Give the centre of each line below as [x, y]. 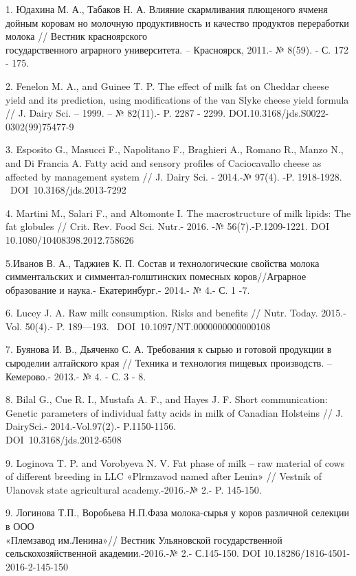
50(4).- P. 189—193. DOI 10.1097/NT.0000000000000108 [148, 326]
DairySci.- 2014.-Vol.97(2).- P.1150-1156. [91, 426]
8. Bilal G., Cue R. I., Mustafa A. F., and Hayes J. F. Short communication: [167, 399]
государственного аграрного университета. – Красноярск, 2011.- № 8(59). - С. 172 [177, 49]
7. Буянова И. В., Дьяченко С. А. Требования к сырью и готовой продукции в [169, 349]
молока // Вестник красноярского [77, 36]
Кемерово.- [29, 376]
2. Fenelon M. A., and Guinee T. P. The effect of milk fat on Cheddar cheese [167, 85]
